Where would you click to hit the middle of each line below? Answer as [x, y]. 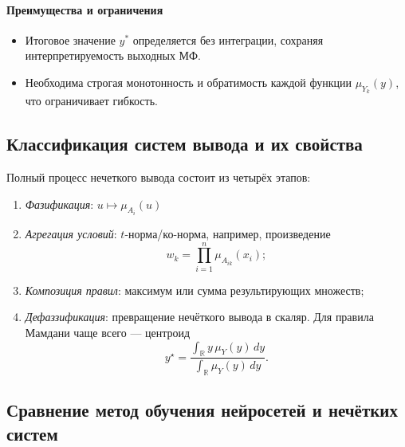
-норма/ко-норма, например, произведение [228, 234]
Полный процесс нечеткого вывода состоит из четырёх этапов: [159, 176]
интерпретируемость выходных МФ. [113, 55]
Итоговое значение [70, 39]
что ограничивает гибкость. [91, 101]
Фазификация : [59, 204]
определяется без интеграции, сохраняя [228, 39]
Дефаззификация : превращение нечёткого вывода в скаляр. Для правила [199, 317]
